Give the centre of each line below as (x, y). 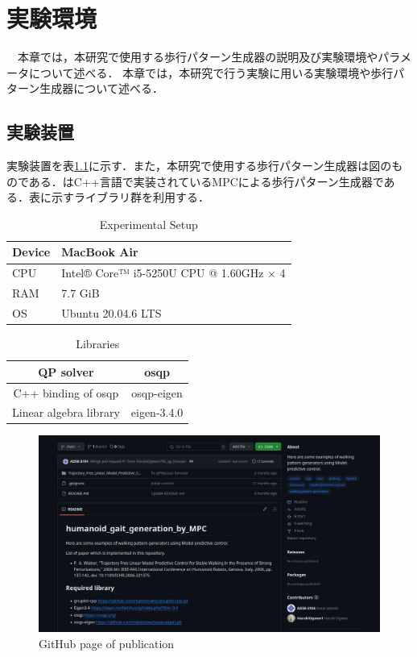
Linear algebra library (66, 412)
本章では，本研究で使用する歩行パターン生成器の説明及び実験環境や (198, 57)
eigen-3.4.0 (157, 412)
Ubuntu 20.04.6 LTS (111, 313)
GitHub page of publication (107, 643)
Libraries (98, 344)
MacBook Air (100, 252)
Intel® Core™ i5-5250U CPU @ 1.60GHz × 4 (173, 273)
